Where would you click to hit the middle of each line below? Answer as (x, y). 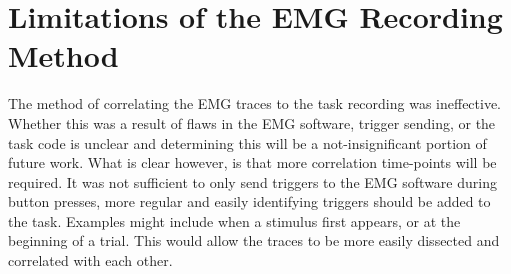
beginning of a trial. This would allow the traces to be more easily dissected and (254, 240)
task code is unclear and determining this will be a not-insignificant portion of (247, 142)
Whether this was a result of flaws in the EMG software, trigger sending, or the (252, 122)
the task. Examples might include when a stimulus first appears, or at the (234, 220)
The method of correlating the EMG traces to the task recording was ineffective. (255, 103)
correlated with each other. (90, 260)
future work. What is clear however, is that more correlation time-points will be (252, 162)
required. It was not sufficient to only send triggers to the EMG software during (252, 181)
